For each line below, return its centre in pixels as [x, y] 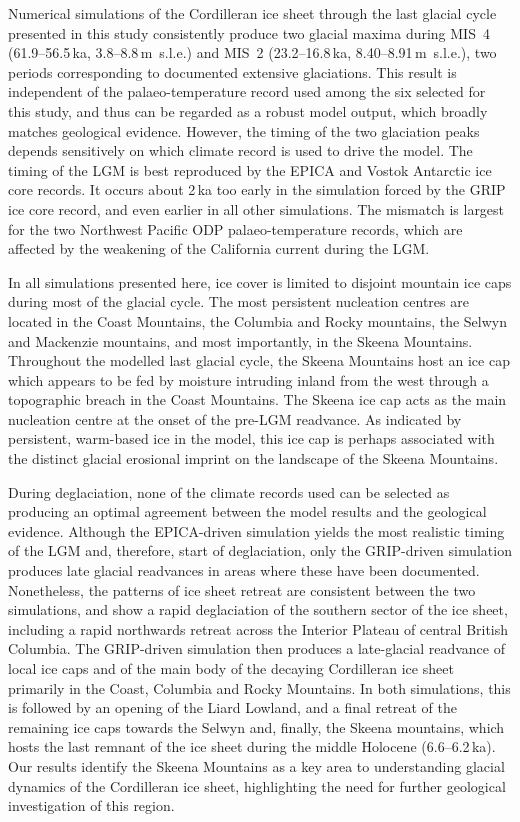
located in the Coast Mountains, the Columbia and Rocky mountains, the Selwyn [257, 320]
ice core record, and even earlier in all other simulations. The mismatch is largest [256, 208]
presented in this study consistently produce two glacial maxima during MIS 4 [249, 32]
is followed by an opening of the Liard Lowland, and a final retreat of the [233, 707]
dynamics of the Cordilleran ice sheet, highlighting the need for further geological [257, 785]
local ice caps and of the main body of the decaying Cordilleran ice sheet [231, 668]
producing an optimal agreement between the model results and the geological [247, 511]
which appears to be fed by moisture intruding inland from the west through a [248, 379]
